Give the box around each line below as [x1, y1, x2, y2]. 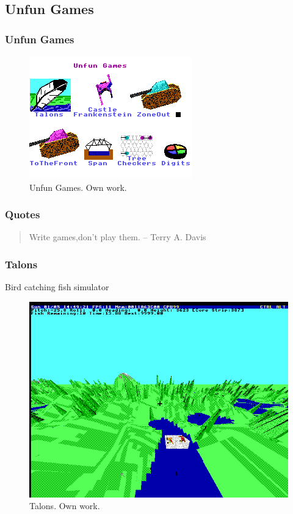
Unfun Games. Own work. [29, 180, 127, 193]
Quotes [5, 207, 40, 222]
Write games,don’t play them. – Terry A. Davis [29, 230, 206, 243]
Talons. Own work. [29, 499, 100, 512]
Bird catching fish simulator [5, 280, 109, 293]
